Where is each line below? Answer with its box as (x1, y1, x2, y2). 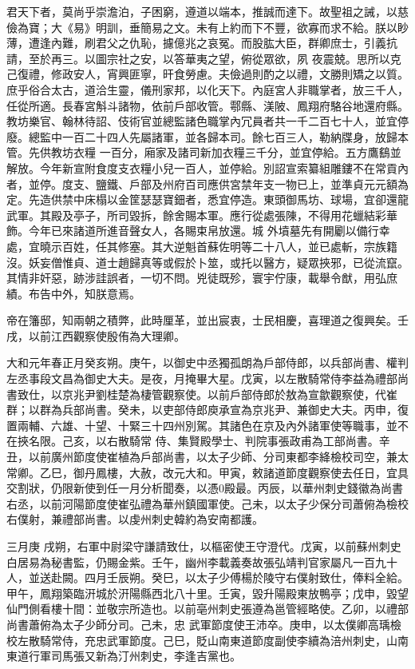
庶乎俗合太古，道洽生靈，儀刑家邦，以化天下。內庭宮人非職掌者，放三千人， (6, 81, 409, 98)
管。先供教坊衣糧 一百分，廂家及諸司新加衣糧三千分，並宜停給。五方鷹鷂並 (6, 144, 401, 161)
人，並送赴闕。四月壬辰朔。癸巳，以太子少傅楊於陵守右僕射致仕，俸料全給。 (6, 569, 409, 586)
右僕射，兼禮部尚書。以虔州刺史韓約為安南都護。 (6, 511, 263, 528)
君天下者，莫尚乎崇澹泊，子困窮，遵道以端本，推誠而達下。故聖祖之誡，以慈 (6, 3, 409, 19)
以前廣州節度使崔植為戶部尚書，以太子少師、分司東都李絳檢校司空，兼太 (28, 448, 409, 465)
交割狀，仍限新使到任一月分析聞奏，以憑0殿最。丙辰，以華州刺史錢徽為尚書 (6, 480, 403, 496)
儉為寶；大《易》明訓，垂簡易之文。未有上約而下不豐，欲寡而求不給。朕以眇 (6, 18, 409, 35)
